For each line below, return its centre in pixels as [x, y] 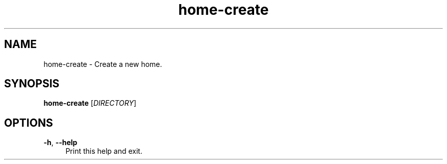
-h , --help [60, 143]
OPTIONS [29, 123]
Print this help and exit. [104, 151]
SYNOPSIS [32, 84]
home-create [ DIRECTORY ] [90, 103]
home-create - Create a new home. [103, 64]
